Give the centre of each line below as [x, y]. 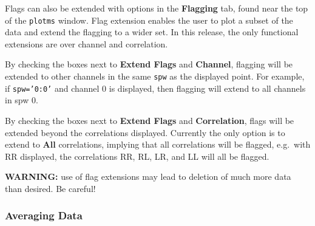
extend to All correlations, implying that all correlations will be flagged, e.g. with [158, 144]
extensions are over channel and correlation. [86, 43]
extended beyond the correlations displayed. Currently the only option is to [145, 132]
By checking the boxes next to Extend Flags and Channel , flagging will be [149, 64]
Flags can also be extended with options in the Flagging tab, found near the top [157, 8]
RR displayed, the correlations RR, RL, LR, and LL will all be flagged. [137, 156]
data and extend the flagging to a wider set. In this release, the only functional [152, 32]
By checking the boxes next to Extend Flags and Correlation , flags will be [150, 120]
